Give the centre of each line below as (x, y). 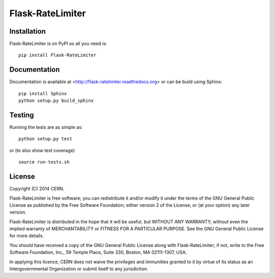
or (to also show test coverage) (42, 150)
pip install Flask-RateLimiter (58, 55)
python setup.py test (45, 139)
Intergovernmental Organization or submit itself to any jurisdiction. (79, 269)
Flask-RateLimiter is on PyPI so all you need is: (58, 44)
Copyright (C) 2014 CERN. (37, 189)
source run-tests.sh (44, 162)
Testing (22, 115)
